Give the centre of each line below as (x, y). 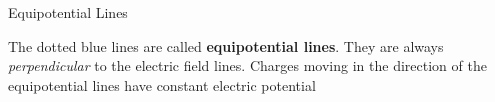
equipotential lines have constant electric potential (162, 84)
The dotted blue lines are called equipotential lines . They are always (226, 45)
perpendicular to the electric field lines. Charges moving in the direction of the (247, 65)
